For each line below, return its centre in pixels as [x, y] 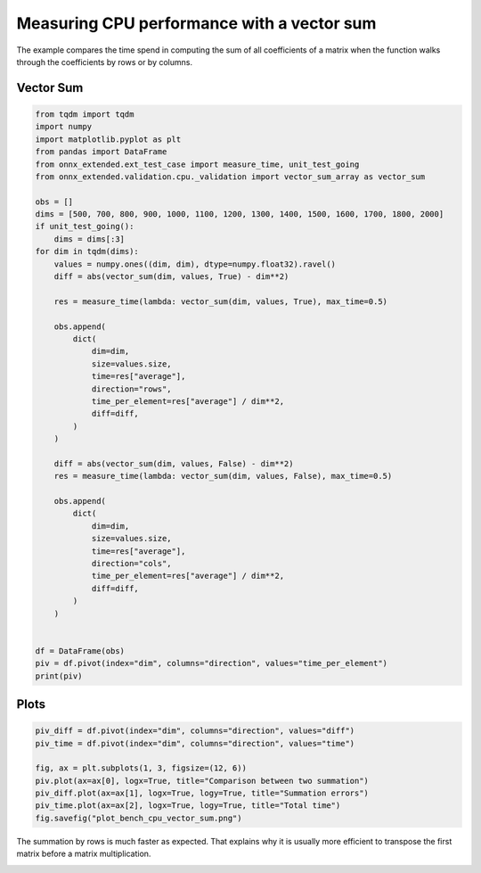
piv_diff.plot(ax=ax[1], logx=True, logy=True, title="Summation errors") [202, 793]
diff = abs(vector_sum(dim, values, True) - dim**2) [171, 277]
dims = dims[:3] [89, 239]
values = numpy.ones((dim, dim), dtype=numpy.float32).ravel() [195, 264]
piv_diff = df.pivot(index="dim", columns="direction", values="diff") [195, 731]
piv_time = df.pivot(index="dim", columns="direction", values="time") [195, 743]
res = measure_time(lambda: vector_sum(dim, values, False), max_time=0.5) [223, 476]
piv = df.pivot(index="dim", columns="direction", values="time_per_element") [211, 663]
